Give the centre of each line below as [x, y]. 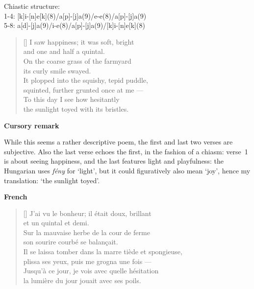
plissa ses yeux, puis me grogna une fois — [87, 261]
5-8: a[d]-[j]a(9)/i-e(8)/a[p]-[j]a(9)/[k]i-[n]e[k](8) [75, 25]
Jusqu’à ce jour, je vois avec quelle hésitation [91, 271]
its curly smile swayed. [57, 70]
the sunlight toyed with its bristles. [76, 108]
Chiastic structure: [32, 6]
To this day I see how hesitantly [71, 99]
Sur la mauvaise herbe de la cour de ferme [87, 232]
